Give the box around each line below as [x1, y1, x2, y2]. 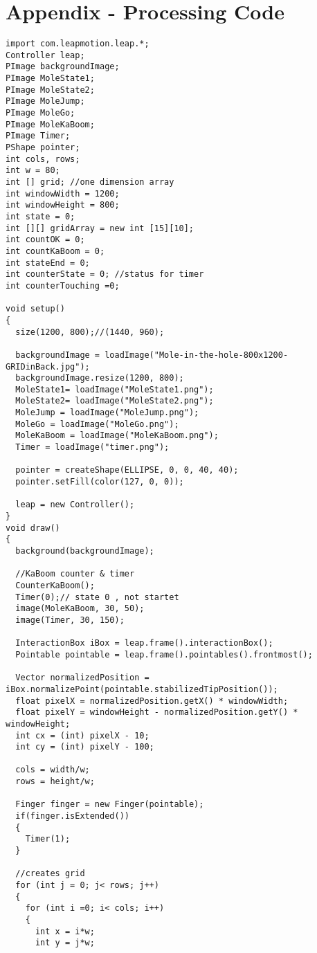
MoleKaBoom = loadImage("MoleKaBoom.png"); [15, 430, 219, 441]
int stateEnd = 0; [6, 257, 90, 268]
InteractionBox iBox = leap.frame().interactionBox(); [15, 638, 273, 648]
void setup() [6, 304, 65, 314]
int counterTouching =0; [6, 280, 120, 291]
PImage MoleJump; [6, 96, 85, 107]
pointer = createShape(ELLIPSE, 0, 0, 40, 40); [15, 465, 239, 475]
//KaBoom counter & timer [15, 569, 135, 579]
